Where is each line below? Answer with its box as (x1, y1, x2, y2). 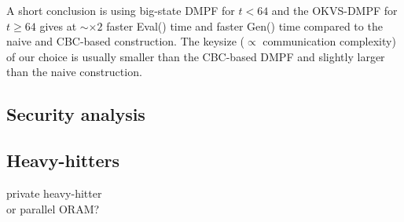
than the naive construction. (6, 64, 142, 80)
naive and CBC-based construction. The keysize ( (6, 33, 244, 49)
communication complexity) (263, 33, 396, 49)
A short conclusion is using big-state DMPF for (6, 2, 235, 18)
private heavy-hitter (6, 184, 102, 201)
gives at (39, 17, 77, 34)
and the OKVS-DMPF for (271, 2, 398, 18)
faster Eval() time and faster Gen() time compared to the (106, 17, 383, 34)
